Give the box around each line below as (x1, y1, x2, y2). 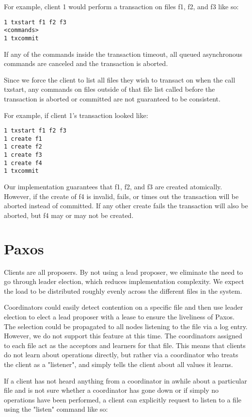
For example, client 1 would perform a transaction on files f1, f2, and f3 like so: (4, 1, 239, 11)
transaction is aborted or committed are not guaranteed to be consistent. (4, 93, 220, 103)
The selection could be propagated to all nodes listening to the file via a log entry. (4, 321, 248, 331)
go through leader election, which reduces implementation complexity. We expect (4, 276, 244, 286)
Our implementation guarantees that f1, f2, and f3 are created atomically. (4, 182, 222, 192)
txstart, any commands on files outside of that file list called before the (4, 84, 215, 94)
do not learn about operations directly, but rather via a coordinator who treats (4, 350, 238, 360)
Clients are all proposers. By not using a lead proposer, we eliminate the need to (4, 267, 243, 277)
